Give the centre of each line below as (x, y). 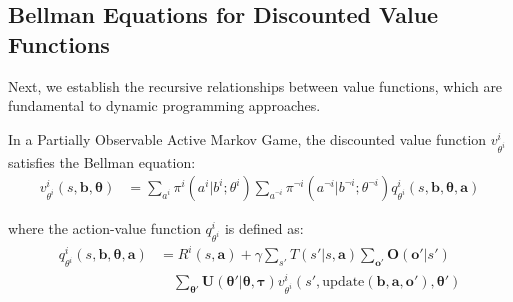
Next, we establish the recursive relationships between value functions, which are (255, 85)
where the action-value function (104, 228)
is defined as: (264, 228)
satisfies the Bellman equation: (102, 161)
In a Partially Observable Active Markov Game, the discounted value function (247, 138)
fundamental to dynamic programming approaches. (164, 105)
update (343, 282)
